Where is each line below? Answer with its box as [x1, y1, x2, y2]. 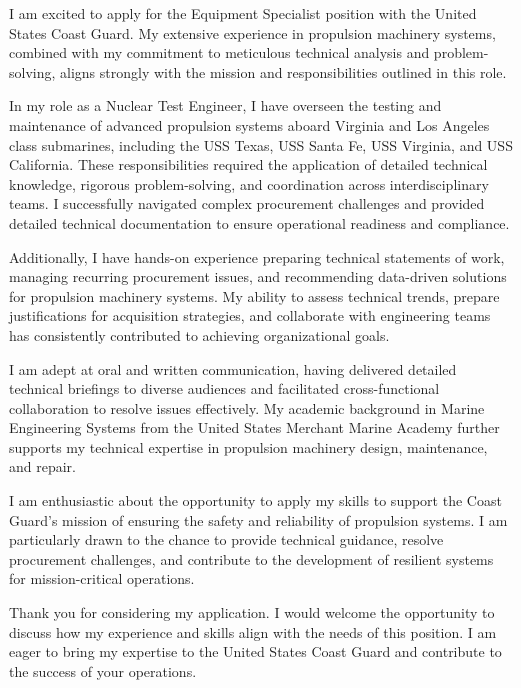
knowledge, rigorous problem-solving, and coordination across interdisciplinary [9, 173, 489, 194]
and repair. [9, 456, 76, 477]
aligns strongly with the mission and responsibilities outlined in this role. [60, 61, 507, 82]
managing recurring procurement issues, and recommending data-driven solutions [9, 266, 507, 287]
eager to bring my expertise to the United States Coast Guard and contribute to [9, 641, 502, 662]
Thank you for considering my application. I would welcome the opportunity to [9, 602, 495, 623]
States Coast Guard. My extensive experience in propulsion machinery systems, [9, 22, 496, 43]
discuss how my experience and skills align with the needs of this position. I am [9, 621, 497, 642]
